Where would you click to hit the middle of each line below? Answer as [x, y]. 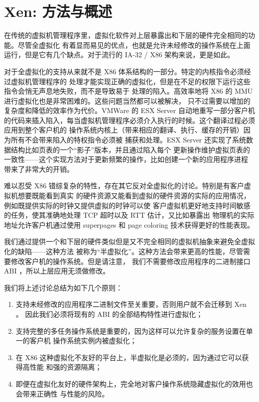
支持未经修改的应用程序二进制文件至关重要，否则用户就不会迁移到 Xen [131, 304]
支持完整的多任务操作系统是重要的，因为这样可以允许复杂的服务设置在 [131, 331]
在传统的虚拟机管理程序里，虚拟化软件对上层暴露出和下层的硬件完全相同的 [126, 35]
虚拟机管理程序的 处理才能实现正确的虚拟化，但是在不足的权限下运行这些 [130, 81]
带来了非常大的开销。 [39, 169]
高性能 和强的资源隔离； [62, 367]
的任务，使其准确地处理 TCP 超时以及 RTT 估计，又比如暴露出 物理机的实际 [129, 215]
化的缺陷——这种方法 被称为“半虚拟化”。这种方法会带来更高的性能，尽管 [124, 251]
